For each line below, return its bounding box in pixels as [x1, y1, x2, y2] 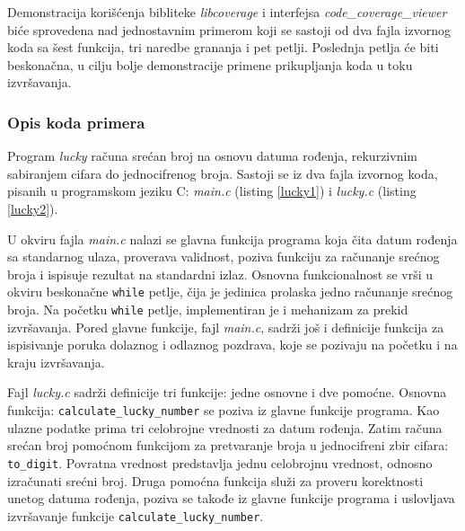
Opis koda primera [7, 111, 145, 133]
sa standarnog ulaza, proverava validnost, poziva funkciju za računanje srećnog [7, 247, 440, 266]
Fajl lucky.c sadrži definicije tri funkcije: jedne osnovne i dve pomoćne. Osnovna [7, 383, 447, 402]
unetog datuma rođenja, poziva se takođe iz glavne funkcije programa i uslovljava [7, 489, 455, 508]
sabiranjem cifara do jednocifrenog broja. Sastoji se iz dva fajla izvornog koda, [7, 164, 438, 182]
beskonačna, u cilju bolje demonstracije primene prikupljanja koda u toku [7, 55, 413, 74]
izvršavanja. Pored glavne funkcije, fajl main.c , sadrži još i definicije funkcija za [7, 317, 444, 336]
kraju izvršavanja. [7, 352, 105, 371]
